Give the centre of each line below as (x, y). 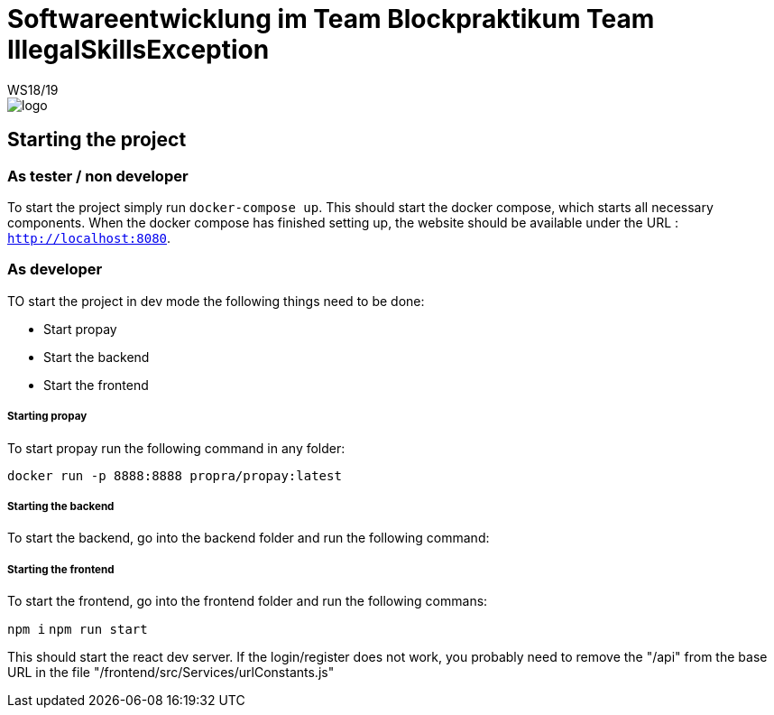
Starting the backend (61, 506)
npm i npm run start (78, 630)
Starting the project (97, 140)
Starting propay (47, 417)
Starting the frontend (61, 569)
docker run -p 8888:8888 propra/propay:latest (175, 475)
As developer (55, 269)
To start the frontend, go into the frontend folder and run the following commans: (248, 601)
